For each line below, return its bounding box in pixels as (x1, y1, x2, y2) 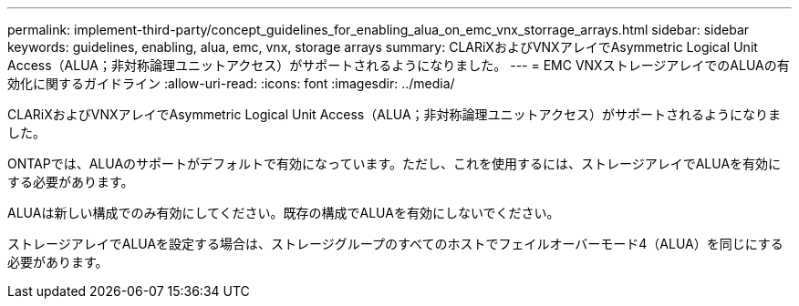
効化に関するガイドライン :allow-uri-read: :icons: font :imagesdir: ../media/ (7, 76, 455, 91)
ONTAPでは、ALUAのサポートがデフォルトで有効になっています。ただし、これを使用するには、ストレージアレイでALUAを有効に (7, 156, 782, 171)
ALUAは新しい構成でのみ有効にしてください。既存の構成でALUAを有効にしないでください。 (7, 205, 560, 220)
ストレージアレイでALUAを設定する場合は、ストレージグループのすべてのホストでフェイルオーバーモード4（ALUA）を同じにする (7, 236, 783, 251)
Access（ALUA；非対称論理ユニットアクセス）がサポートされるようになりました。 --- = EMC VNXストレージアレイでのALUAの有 (7, 57, 790, 73)
